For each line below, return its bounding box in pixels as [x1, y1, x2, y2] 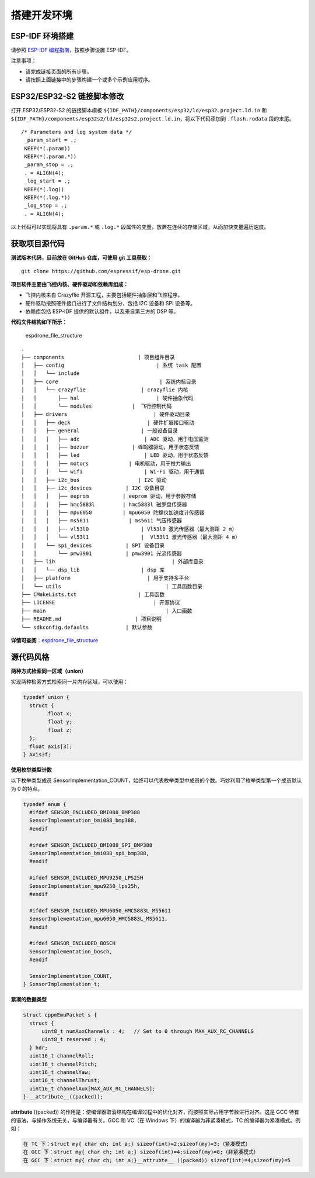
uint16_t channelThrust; [29, 1077, 100, 1084]
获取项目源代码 [10, 239, 65, 249]
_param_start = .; [24, 137, 77, 143]
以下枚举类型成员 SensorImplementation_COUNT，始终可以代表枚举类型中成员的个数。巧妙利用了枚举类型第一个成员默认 [10, 777, 302, 784]
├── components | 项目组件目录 [21, 354, 175, 360]
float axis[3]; [29, 743, 73, 750]
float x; [47, 710, 73, 717]
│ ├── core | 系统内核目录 [21, 378, 197, 385]
